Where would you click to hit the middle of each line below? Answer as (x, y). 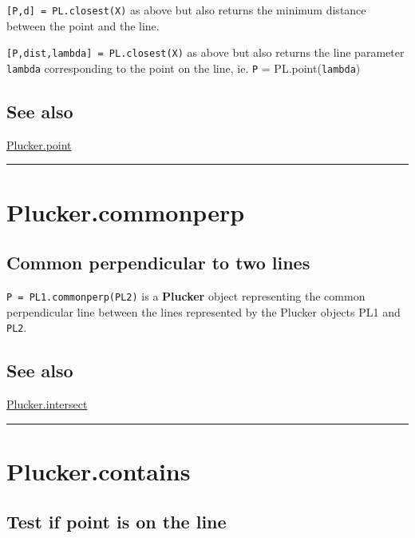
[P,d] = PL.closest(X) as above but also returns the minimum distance (186, 10)
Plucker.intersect (47, 404)
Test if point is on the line (117, 522)
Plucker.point (39, 144)
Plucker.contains (99, 470)
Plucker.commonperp (126, 211)
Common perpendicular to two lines (158, 263)
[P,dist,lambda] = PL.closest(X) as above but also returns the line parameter (206, 52)
